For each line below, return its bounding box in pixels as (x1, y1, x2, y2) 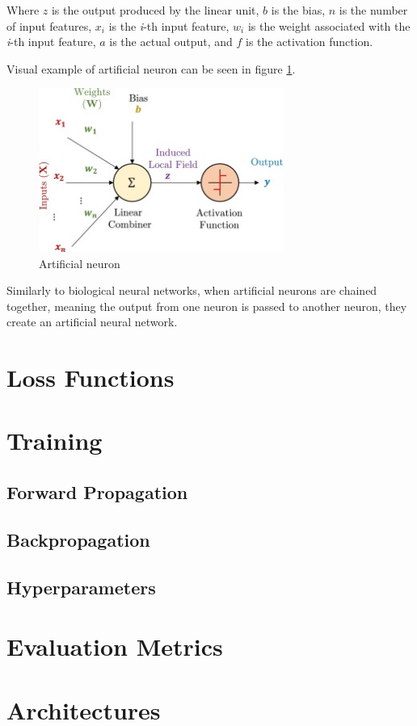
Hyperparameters (6, 574, 156, 599)
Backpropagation (6, 527, 150, 552)
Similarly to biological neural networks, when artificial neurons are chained (6, 282, 377, 299)
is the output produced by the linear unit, (51, 2, 259, 18)
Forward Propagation (6, 480, 188, 505)
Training (6, 424, 103, 457)
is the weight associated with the (247, 17, 411, 34)
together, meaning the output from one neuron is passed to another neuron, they (6, 297, 407, 314)
